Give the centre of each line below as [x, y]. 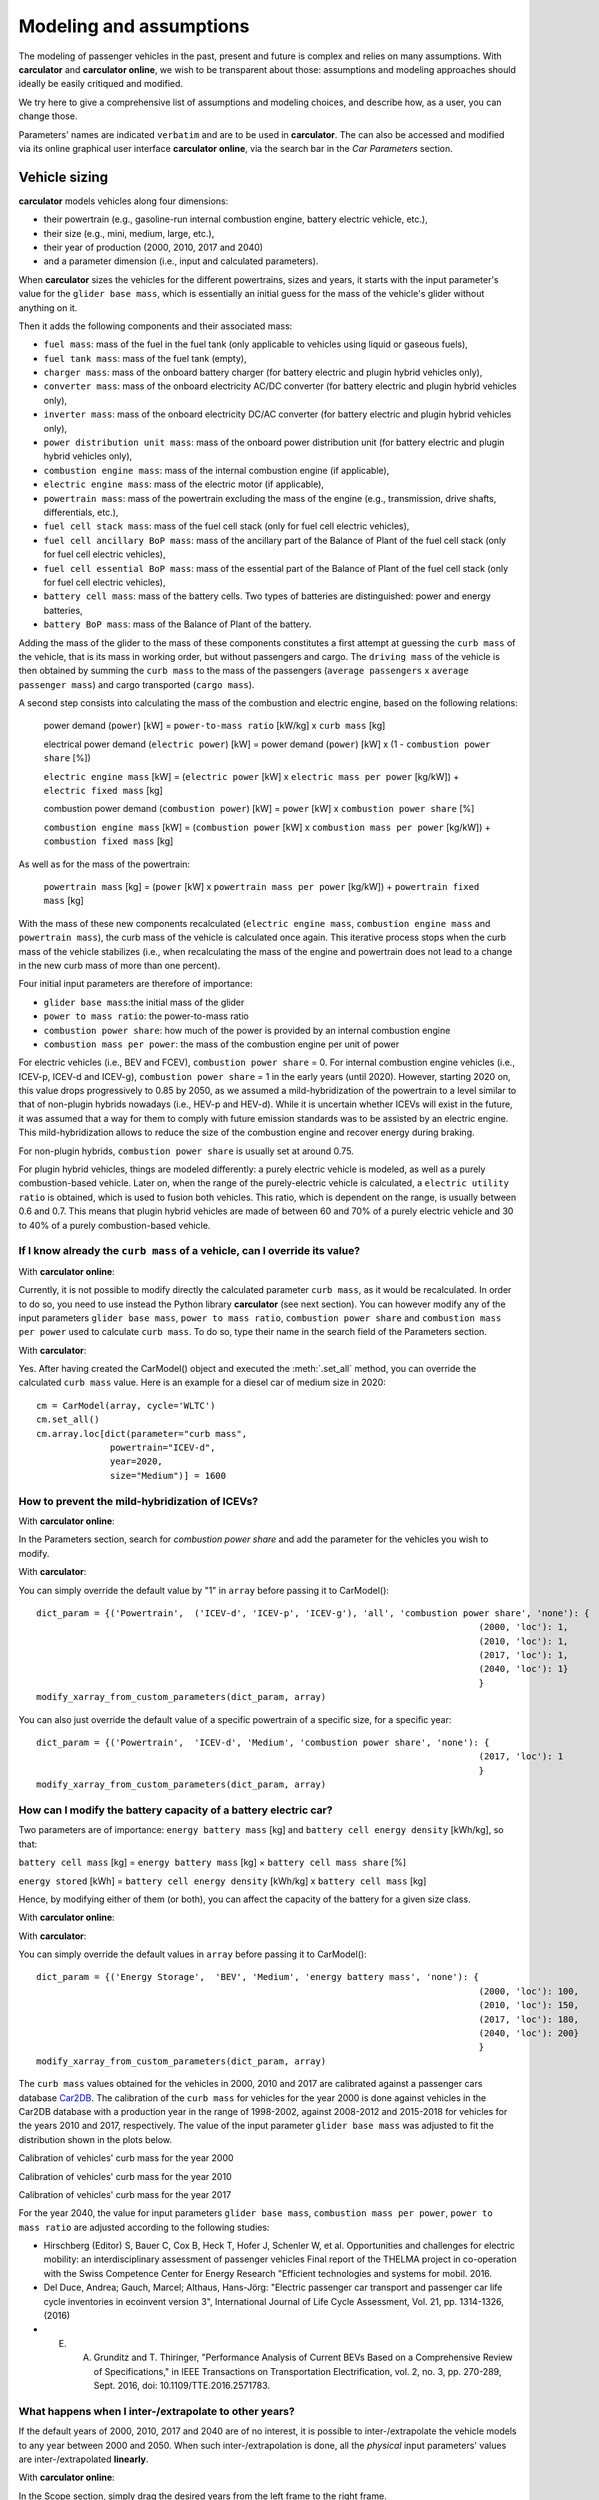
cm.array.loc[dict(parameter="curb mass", [142, 1433]
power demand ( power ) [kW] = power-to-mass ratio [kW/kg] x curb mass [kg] [214, 726]
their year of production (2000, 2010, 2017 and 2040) [153, 247]
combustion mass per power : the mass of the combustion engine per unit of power [221, 1044]
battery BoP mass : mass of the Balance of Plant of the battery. [177, 624]
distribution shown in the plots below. [95, 2139]
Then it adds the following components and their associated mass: [155, 326]
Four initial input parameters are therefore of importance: [136, 984]
